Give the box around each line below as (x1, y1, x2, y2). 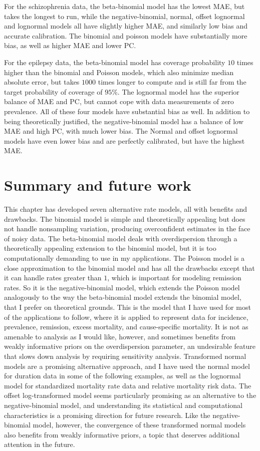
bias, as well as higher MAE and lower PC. (4, 40, 136, 51)
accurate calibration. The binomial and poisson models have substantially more (4, 30, 247, 41)
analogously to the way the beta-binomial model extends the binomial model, (4, 292, 241, 302)
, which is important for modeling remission (107, 272, 241, 283)
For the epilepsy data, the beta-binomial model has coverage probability (4, 57, 225, 67)
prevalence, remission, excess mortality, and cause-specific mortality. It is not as (4, 321, 248, 332)
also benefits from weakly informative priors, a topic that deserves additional (4, 429, 240, 439)
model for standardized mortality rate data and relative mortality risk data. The (4, 380, 251, 390)
